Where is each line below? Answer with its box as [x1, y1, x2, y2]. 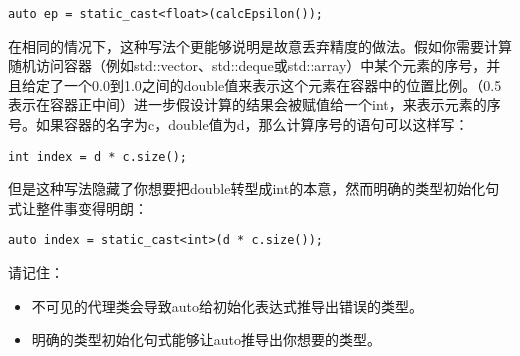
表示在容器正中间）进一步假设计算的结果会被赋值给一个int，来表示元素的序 [8, 94, 501, 115]
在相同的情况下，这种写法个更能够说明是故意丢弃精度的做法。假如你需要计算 [8, 35, 512, 56]
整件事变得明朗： [35, 197, 148, 218]
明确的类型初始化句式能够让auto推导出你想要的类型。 [31, 329, 382, 350]
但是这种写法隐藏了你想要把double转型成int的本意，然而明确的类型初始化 [8, 178, 486, 199]
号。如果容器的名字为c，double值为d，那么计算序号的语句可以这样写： [8, 114, 469, 135]
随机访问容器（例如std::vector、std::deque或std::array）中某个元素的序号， [8, 55, 487, 76]
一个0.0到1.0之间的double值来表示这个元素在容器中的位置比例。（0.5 [63, 74, 502, 95]
